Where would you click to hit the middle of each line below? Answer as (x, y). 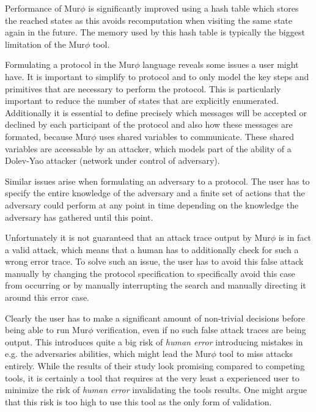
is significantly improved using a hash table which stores (193, 8)
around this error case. (47, 297)
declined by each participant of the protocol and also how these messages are (149, 124)
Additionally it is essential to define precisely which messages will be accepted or (156, 112)
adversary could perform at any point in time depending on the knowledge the (152, 204)
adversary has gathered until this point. (79, 217)
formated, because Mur (48, 136)
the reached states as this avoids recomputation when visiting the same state (149, 20)
